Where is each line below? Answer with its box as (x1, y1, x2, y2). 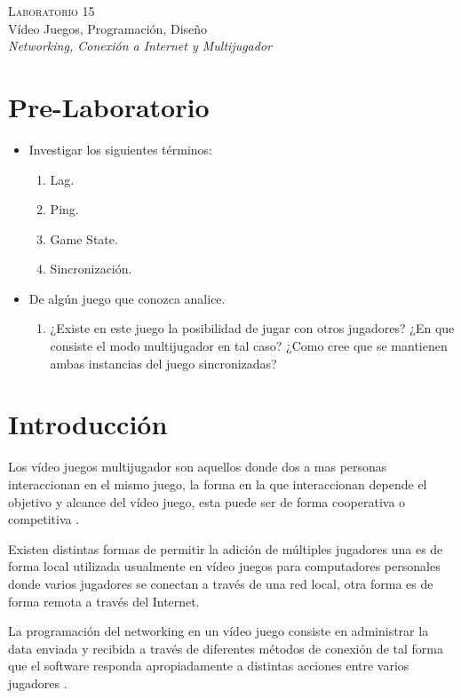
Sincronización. (50, 259, 132, 278)
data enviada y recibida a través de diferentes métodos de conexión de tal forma (8, 639, 443, 657)
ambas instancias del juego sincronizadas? (50, 353, 277, 372)
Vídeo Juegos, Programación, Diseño (8, 19, 208, 37)
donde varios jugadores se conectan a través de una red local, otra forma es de (8, 574, 433, 592)
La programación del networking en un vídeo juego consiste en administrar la (8, 622, 429, 640)
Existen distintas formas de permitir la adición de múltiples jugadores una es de (8, 539, 443, 558)
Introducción (8, 406, 168, 442)
